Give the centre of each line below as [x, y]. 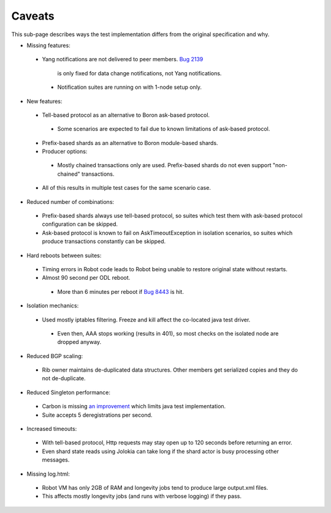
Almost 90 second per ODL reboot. [86, 278]
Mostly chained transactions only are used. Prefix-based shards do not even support [165, 165]
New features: [44, 101]
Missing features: [48, 45]
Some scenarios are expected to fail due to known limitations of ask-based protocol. [164, 129]
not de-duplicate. [64, 378]
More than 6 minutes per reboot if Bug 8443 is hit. [120, 291]
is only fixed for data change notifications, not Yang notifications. [139, 73]
